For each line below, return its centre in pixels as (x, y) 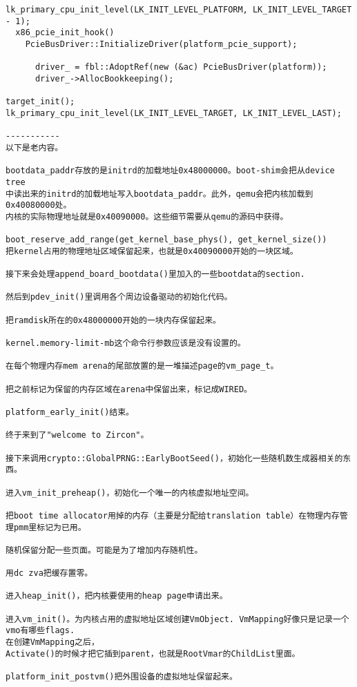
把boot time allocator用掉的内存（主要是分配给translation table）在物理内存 (173, 515)
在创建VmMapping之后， (52, 642)
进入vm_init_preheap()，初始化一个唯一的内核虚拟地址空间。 (130, 493)
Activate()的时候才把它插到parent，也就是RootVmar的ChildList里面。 (153, 654)
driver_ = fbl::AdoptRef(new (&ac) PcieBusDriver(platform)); (181, 67)
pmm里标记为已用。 (50, 527)
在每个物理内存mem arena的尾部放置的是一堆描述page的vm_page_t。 (142, 366)
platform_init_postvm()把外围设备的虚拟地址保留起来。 (122, 677)
